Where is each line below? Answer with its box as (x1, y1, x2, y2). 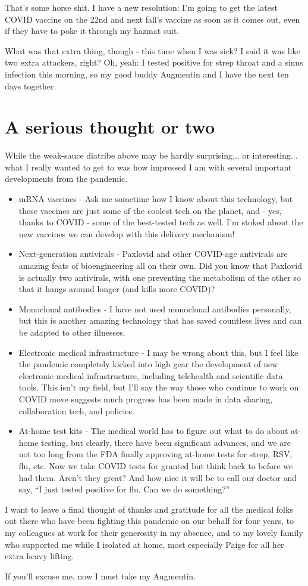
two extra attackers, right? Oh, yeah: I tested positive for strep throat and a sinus (5, 56, 303, 69)
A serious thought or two (5, 114, 215, 139)
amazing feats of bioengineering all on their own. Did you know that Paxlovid (18, 259, 302, 272)
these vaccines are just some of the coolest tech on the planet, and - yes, (18, 204, 282, 216)
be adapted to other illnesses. (18, 326, 125, 338)
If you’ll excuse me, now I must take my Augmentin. (5, 569, 196, 582)
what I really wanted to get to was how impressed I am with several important (5, 160, 292, 173)
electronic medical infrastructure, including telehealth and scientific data (18, 369, 283, 382)
